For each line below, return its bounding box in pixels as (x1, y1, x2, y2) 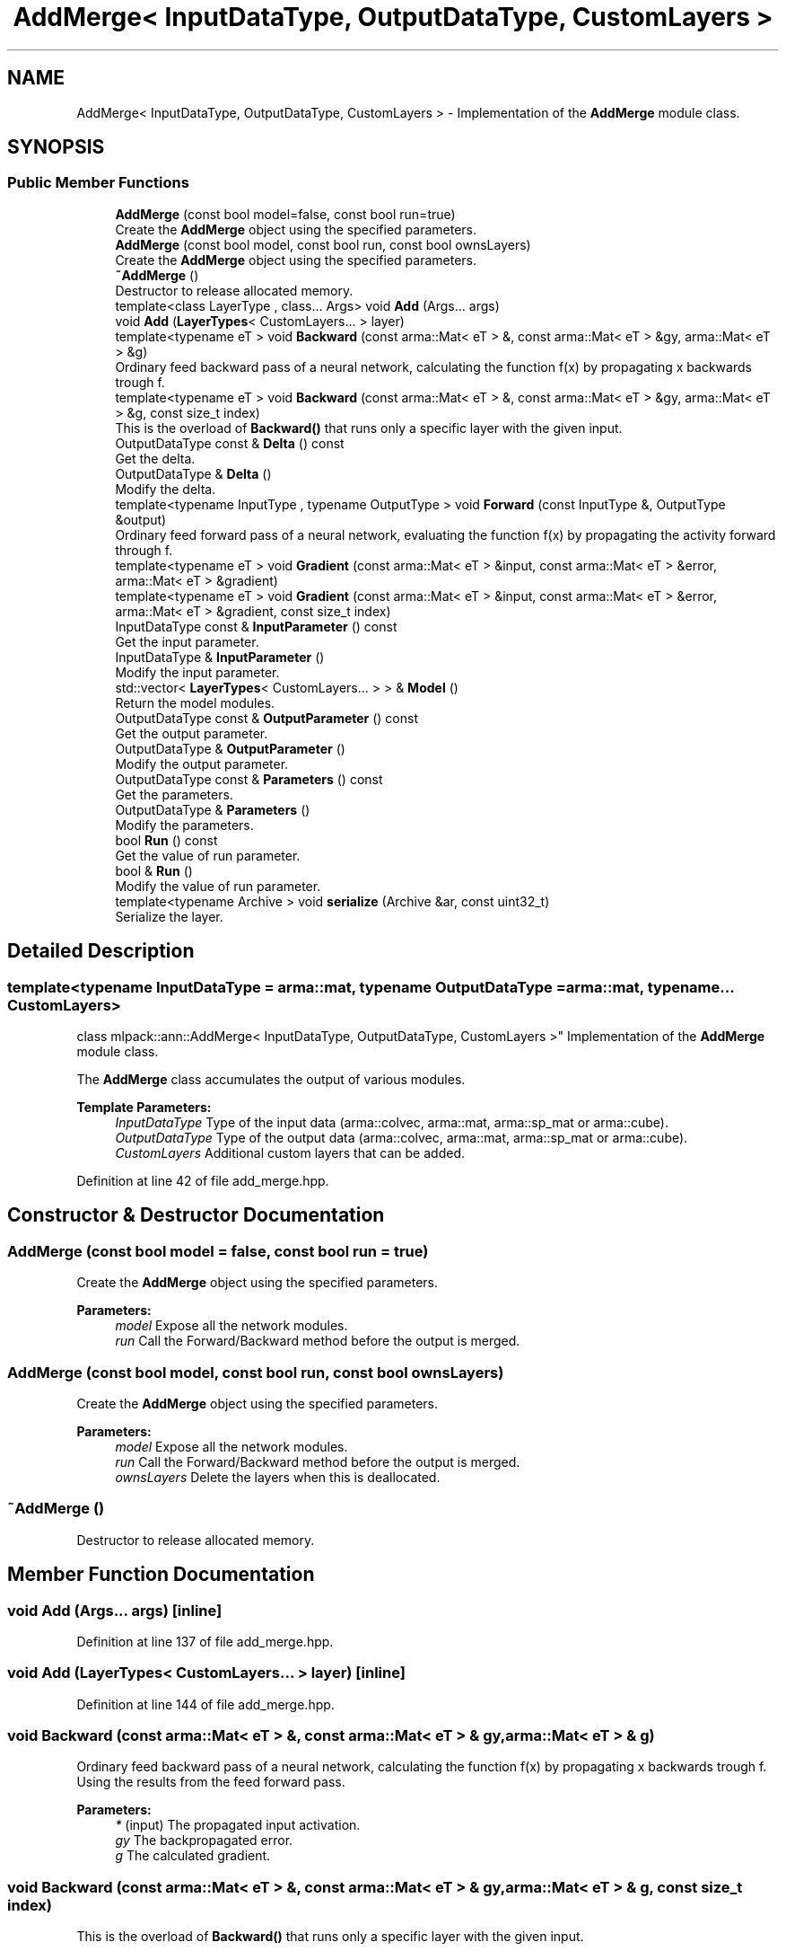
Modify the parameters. (115, 817, 254, 833)
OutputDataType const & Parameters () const (115, 771, 383, 787)
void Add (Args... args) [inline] (7, 1601, 223, 1620)
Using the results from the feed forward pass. (76, 1774, 345, 1790)
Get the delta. (115, 450, 196, 466)
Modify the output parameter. (115, 755, 289, 772)
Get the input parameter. (115, 633, 259, 649)
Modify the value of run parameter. (115, 878, 321, 894)
